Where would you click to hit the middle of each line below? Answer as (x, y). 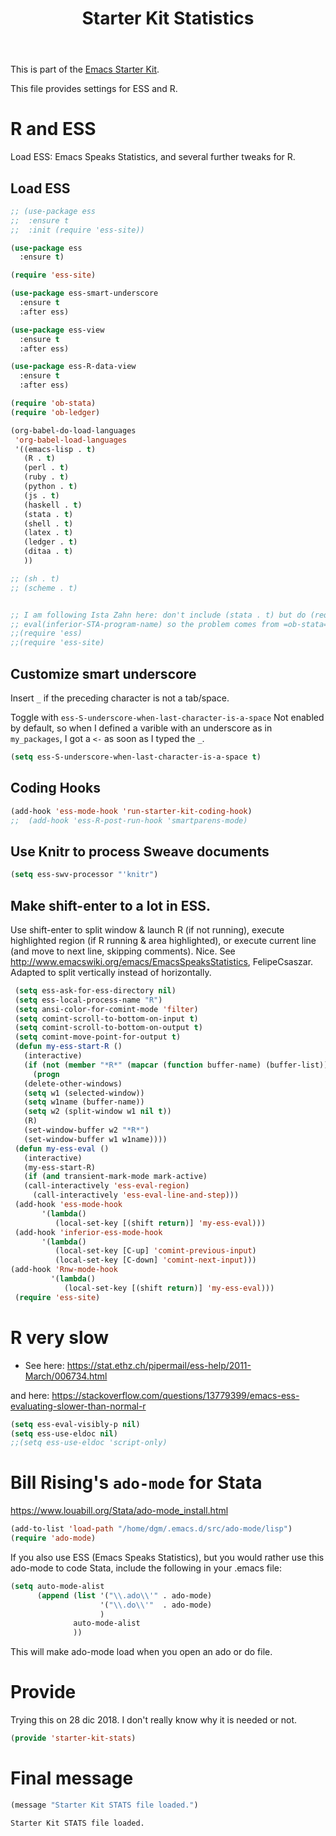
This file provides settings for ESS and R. (94, 89)
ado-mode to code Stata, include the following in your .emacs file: (146, 1568)
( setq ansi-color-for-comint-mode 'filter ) (106, 1009)
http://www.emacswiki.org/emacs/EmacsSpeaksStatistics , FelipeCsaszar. (162, 961)
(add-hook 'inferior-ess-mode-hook (88, 1232)
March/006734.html (66, 1376)
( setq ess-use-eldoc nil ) (64, 1433)
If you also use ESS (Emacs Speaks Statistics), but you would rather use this (167, 1557)
